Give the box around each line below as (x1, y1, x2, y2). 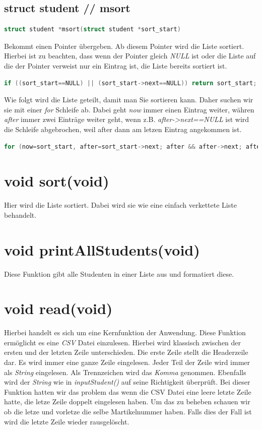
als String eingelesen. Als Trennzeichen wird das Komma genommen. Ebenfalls (4, 366, 246, 377)
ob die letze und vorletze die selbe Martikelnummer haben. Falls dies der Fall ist (4, 406, 252, 417)
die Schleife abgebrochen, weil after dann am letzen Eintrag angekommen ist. (4, 124, 242, 134)
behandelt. (4, 209, 37, 220)
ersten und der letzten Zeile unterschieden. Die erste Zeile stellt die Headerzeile (4, 347, 248, 357)
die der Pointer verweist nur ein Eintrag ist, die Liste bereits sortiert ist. (4, 60, 227, 71)
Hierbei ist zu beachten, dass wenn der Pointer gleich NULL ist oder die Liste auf (4, 50, 256, 61)
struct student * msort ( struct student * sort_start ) (4, 26, 181, 33)
